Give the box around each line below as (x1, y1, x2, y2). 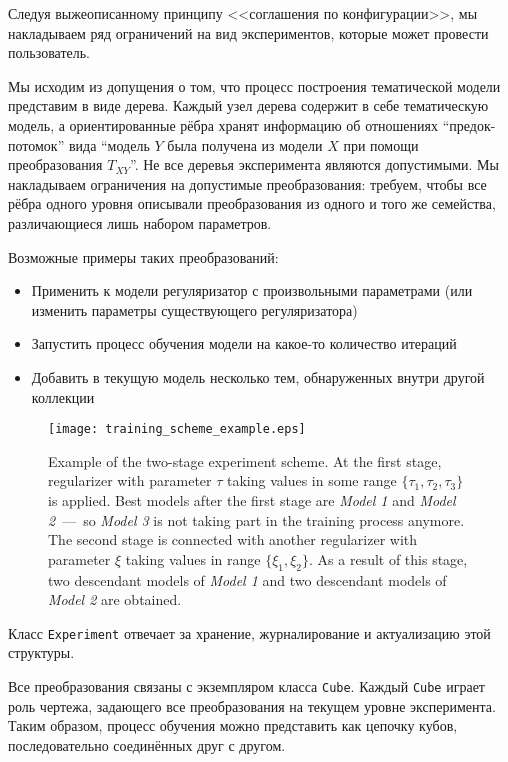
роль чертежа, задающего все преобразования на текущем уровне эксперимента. (8, 695, 496, 716)
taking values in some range (226, 470, 397, 491)
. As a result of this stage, (309, 548, 468, 569)
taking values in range (125, 548, 261, 569)
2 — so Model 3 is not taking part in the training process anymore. (48, 509, 465, 530)
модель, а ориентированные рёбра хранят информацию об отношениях (8, 114, 439, 135)
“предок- (442, 114, 496, 135)
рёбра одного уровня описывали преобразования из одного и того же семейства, (8, 193, 496, 214)
